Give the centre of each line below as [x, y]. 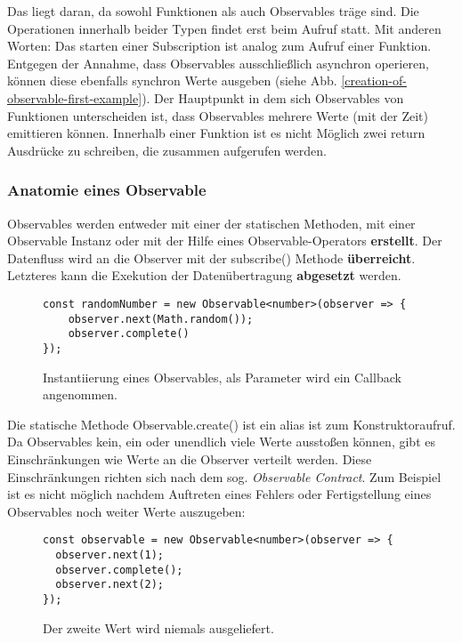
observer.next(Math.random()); [161, 319]
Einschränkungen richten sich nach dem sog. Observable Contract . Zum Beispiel [224, 476]
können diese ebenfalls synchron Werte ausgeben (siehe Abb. [172, 80]
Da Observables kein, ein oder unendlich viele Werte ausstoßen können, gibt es [221, 442]
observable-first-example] [75, 97]
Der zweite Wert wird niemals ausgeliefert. [158, 627]
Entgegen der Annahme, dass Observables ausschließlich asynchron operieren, [218, 63]
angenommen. [80, 394]
